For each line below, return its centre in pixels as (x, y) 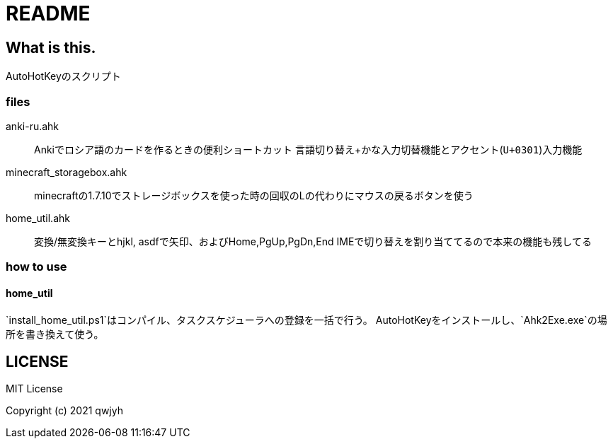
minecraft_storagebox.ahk (67, 172)
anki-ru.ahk (33, 126)
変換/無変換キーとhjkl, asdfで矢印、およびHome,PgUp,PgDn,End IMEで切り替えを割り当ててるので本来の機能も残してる (313, 241)
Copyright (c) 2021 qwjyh (64, 411)
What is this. (51, 47)
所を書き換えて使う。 (55, 334)
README (48, 13)
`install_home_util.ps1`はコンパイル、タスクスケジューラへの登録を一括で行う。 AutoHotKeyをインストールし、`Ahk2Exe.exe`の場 (306, 320)
